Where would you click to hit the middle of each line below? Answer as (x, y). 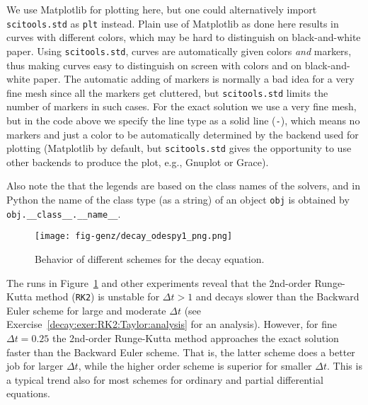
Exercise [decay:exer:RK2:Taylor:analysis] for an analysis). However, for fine (172, 324)
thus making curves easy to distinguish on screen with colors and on (154, 65)
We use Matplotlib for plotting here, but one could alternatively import (162, 9)
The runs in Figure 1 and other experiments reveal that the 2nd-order (159, 282)
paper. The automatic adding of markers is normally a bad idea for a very (194, 79)
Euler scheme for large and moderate (86, 310)
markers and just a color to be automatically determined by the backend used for (183, 134)
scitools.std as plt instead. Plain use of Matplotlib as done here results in (173, 23)
